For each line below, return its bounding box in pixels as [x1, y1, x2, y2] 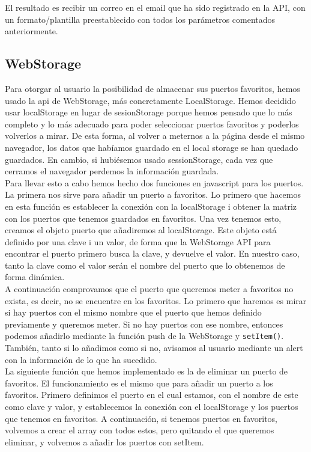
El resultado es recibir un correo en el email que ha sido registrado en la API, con [5, 1, 306, 13]
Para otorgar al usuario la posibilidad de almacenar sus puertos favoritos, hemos [5, 82, 300, 94]
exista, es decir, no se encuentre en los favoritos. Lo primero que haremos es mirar [5, 294, 307, 307]
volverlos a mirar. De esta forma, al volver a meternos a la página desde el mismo [5, 129, 305, 142]
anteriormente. [5, 25, 58, 37]
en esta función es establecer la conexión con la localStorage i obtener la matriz [5, 200, 297, 212]
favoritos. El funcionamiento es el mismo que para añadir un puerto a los [5, 376, 273, 389]
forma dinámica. [5, 270, 65, 283]
